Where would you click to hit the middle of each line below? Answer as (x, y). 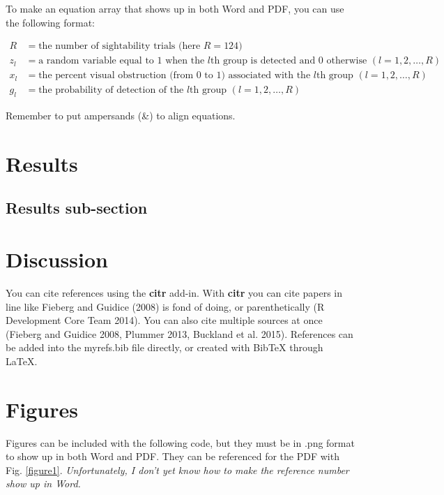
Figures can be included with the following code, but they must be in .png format (180, 442)
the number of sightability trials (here (120, 46)
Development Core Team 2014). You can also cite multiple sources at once (164, 320)
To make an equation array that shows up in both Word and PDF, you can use (175, 8)
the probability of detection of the (111, 90)
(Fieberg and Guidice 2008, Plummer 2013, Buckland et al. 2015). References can (179, 333)
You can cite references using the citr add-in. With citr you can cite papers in (174, 292)
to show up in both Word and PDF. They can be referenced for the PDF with (173, 456)
